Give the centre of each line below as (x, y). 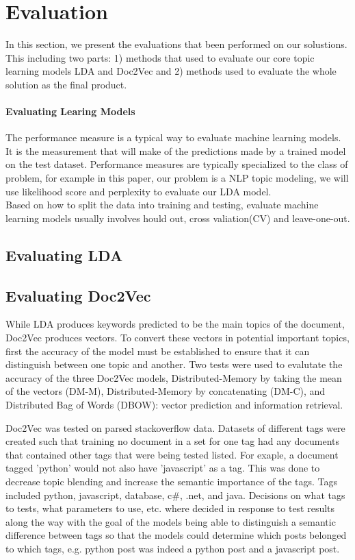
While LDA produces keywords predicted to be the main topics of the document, (175, 324)
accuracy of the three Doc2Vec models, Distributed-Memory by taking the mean (174, 377)
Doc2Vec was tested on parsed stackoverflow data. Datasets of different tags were (175, 427)
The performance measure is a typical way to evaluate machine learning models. (173, 137)
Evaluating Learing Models (70, 111)
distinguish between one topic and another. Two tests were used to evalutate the (174, 364)
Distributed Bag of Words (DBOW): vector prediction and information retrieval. (174, 404)
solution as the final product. (66, 84)
